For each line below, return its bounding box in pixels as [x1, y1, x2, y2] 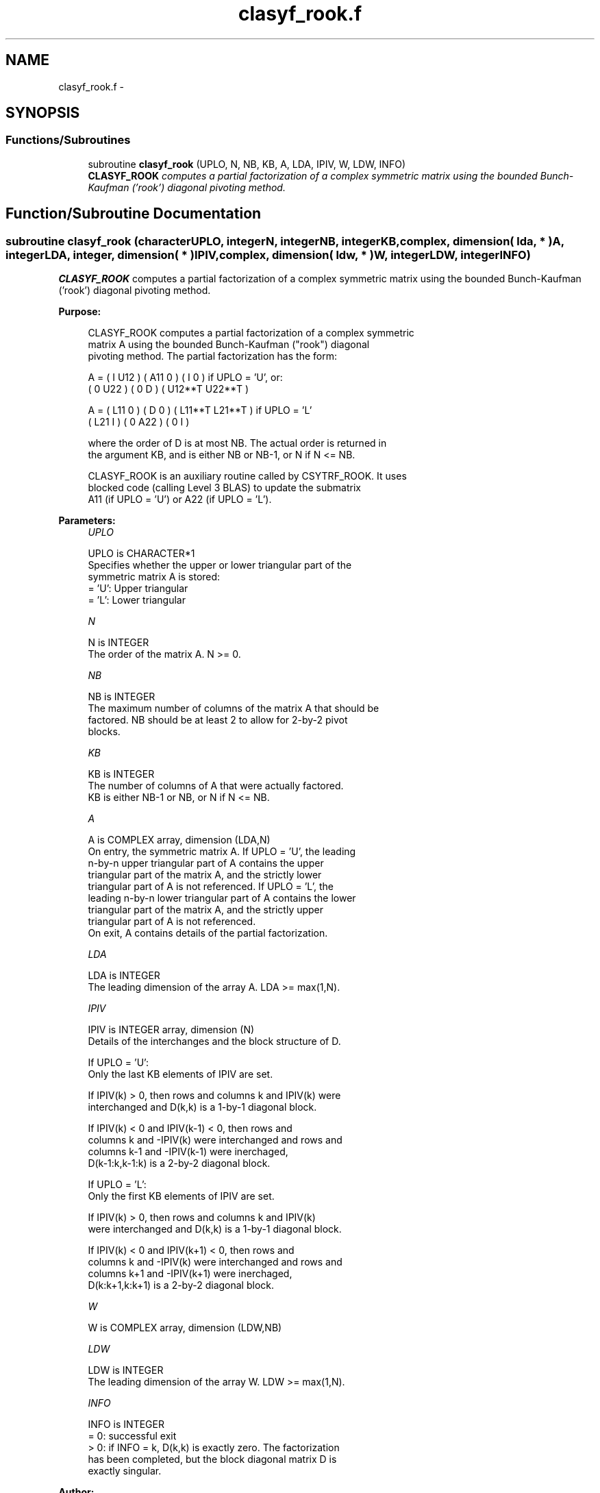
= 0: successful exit [88, 1430, 177, 1442]
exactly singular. [88, 1465, 162, 1477]
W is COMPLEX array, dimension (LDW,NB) [88, 1322, 282, 1334]
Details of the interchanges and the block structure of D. [88, 1035, 341, 1048]
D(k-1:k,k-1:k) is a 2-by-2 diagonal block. [88, 1157, 271, 1170]
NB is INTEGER [88, 691, 155, 703]
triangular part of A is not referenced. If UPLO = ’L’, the [88, 880, 334, 893]
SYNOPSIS [5, 104, 80, 122]
